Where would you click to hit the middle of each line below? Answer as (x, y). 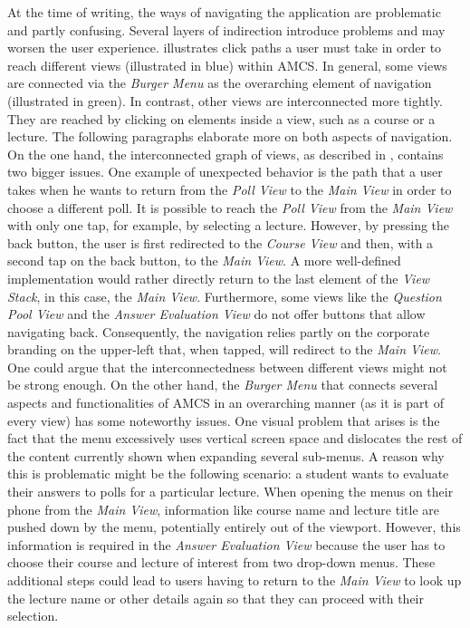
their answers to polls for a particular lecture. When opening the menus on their (230, 492)
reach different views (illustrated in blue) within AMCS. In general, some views (227, 65)
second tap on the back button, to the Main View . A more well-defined (204, 261)
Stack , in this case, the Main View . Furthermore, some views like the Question (225, 296)
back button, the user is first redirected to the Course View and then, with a (221, 242)
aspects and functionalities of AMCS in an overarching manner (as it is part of (226, 403)
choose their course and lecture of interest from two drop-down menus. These (221, 562)
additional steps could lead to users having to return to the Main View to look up (235, 580)
